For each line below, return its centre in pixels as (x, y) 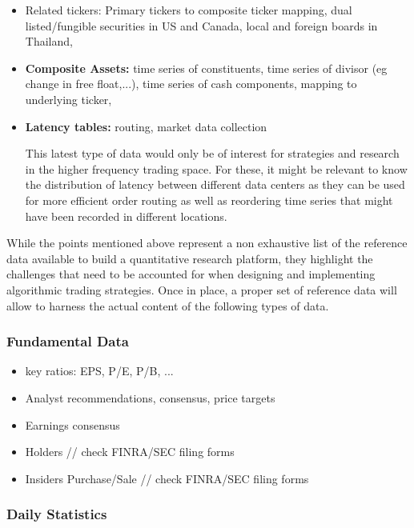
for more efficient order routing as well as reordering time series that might (209, 200)
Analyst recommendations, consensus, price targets (150, 397)
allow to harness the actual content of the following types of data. (168, 305)
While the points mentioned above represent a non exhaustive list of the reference (207, 243)
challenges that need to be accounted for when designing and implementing (191, 274)
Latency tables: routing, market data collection (146, 126)
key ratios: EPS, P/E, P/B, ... (99, 371)
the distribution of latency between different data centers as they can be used (215, 184)
